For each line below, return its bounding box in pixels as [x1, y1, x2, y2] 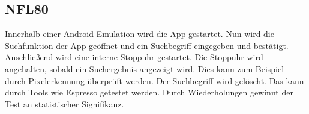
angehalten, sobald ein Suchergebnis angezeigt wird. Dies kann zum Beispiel [5, 62, 284, 75]
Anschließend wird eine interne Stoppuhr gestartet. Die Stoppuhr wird [5, 51, 263, 63]
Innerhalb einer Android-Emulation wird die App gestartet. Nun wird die [5, 27, 274, 40]
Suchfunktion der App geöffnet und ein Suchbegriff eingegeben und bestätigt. [5, 39, 289, 51]
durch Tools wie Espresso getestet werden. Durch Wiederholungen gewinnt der [5, 86, 293, 98]
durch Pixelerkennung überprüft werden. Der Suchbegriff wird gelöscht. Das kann [5, 74, 304, 87]
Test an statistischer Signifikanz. [5, 97, 124, 110]
